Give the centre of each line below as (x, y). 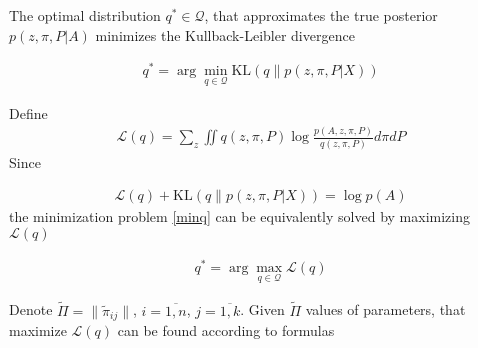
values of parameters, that (385, 309)
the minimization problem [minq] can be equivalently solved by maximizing (239, 216)
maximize (38, 329)
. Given (262, 309)
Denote (31, 309)
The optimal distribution (85, 15)
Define (28, 112)
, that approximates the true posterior (321, 15)
